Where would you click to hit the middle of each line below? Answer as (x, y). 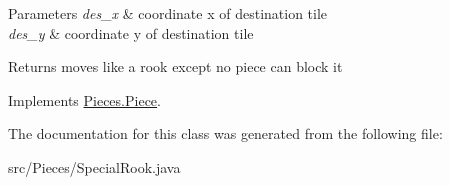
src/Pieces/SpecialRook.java (94, 166)
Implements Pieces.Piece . (84, 99)
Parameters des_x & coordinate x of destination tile (168, 13)
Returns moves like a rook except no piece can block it (175, 66)
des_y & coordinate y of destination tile (131, 32)
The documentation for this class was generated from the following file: (225, 133)
